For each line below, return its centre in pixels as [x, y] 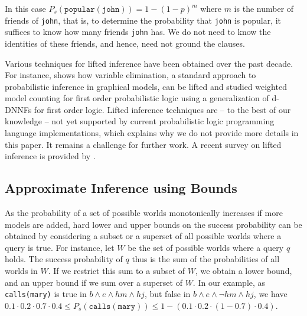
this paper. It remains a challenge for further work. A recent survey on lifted [143, 144]
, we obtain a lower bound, [244, 271]
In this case [25, 8]
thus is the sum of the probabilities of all [206, 259]
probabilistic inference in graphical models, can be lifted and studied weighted [146, 86]
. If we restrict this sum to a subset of [117, 271]
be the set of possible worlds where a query [206, 247]
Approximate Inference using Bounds [121, 188]
